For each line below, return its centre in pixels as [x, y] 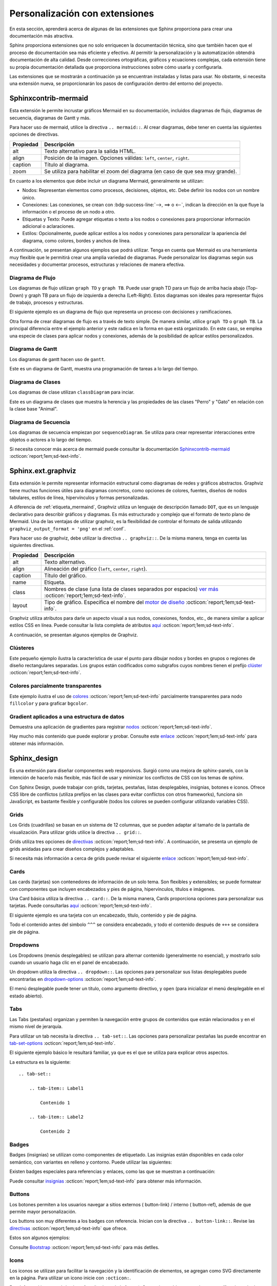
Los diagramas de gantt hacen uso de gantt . [57, 359]
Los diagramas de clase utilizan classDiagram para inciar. [72, 392]
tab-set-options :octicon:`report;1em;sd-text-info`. [62, 1043]
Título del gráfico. [65, 575]
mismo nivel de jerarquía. [36, 1027]
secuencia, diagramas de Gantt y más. [50, 118]
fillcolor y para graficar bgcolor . [49, 703]
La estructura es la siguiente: [40, 1062]
